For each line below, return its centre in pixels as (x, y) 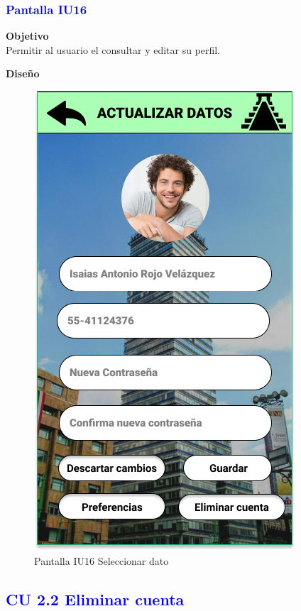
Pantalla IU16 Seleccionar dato (102, 560)
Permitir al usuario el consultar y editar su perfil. (113, 49)
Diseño (23, 73)
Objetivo (27, 36)
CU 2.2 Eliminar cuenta (95, 599)
